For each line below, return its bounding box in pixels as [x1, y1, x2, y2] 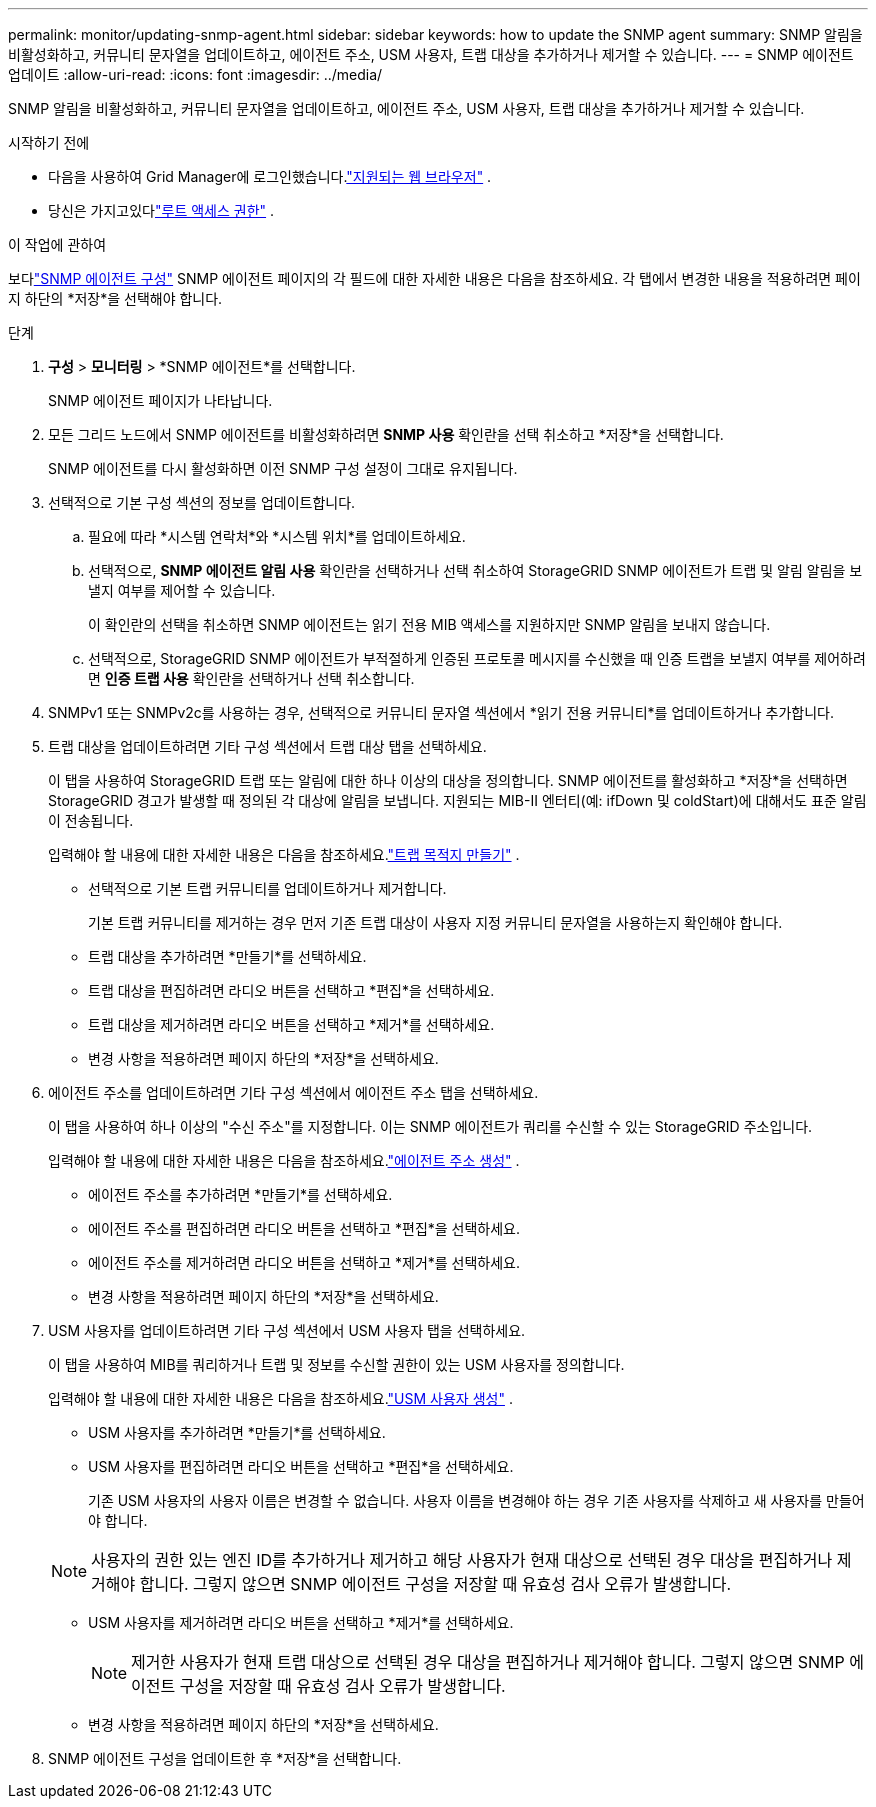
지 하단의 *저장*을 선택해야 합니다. [8, 290, 223, 307]
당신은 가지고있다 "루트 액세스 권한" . [48, 202, 275, 219]
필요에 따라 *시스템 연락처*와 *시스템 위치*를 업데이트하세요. [88, 528, 466, 545]
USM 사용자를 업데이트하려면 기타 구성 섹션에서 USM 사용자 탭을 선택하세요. [48, 1322, 526, 1339]
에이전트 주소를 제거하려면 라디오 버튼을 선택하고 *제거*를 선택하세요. [88, 1254, 521, 1271]
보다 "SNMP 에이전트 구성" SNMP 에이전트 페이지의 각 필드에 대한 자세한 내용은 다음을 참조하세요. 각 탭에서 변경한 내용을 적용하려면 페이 [8, 270, 861, 287]
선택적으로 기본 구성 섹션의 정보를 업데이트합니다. [48, 494, 356, 511]
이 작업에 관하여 [8, 236, 107, 253]
